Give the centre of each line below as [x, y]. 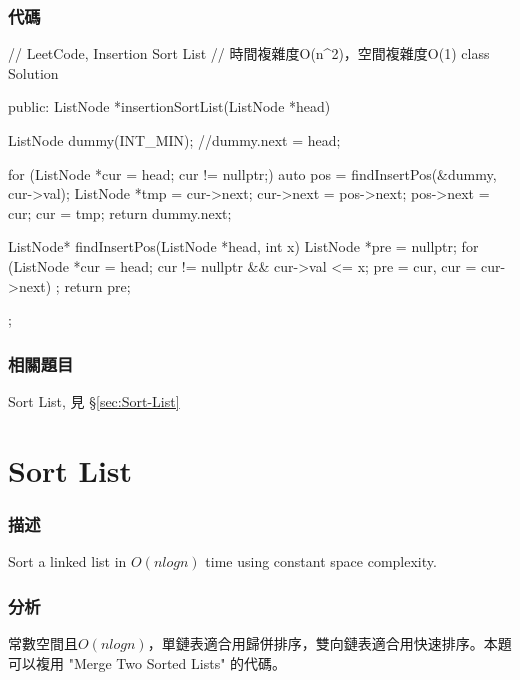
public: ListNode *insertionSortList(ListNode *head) [169, 106]
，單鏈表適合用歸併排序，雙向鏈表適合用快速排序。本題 [329, 642]
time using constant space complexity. [321, 561]
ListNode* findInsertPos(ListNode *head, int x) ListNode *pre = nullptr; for [243, 246]
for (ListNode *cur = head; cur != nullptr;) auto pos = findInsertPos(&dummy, [252, 173]
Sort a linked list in [67, 561]
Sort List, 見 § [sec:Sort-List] [94, 400]
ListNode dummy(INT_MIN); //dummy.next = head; [174, 140]
